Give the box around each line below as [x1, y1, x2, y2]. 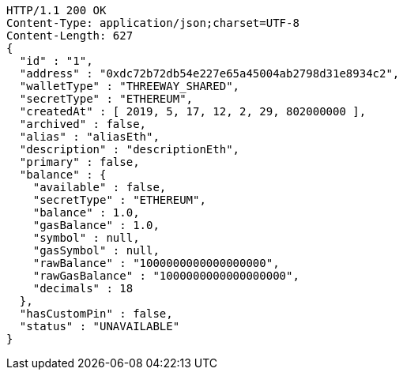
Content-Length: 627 [6, 29, 134, 42]
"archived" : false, [19, 118, 147, 130]
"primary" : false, [19, 156, 140, 168]
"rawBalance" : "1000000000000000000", [32, 257, 280, 269]
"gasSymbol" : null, [32, 244, 160, 257]
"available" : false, [32, 181, 167, 194]
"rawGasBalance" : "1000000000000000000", [32, 269, 299, 282]
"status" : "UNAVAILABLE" [19, 320, 180, 333]
